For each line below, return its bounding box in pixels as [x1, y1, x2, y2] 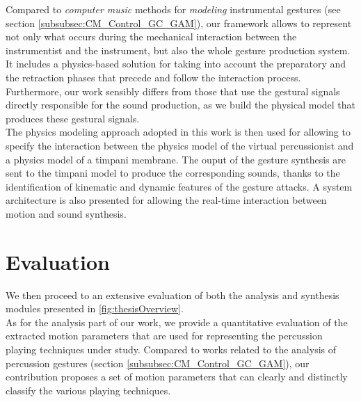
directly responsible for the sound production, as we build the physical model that [6, 97, 356, 112]
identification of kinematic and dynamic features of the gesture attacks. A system [6, 179, 353, 193]
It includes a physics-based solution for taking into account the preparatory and [6, 56, 346, 71]
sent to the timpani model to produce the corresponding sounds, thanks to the [6, 166, 340, 180]
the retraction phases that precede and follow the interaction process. [6, 70, 301, 84]
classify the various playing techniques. [6, 383, 171, 397]
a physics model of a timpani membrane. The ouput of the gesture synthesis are [6, 152, 346, 166]
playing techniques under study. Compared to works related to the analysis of [6, 342, 337, 356]
